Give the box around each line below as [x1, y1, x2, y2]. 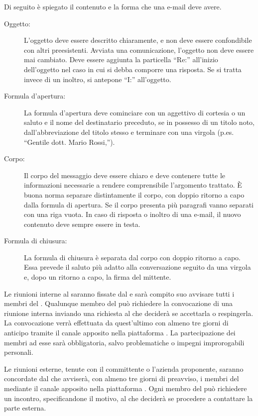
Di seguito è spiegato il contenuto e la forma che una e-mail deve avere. [4, 1, 222, 11]
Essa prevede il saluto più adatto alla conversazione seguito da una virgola [24, 262, 251, 272]
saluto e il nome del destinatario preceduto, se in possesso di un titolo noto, [24, 117, 255, 127]
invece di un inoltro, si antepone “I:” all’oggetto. [24, 74, 171, 84]
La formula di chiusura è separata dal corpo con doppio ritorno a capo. [24, 252, 241, 262]
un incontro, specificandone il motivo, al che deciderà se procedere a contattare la [4, 393, 253, 403]
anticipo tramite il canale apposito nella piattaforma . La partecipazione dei [4, 327, 236, 338]
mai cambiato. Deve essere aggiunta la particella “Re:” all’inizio [24, 54, 218, 65]
